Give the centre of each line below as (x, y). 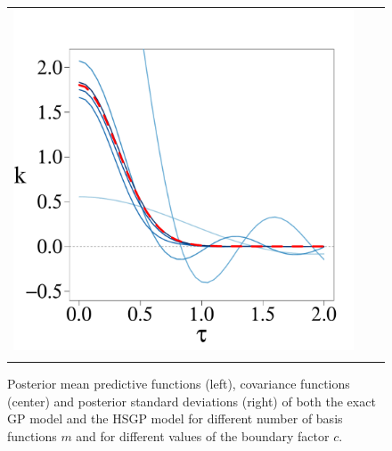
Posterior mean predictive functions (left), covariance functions (179, 384)
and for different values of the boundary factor (203, 435)
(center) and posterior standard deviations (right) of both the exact (192, 401)
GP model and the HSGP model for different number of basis (175, 418)
